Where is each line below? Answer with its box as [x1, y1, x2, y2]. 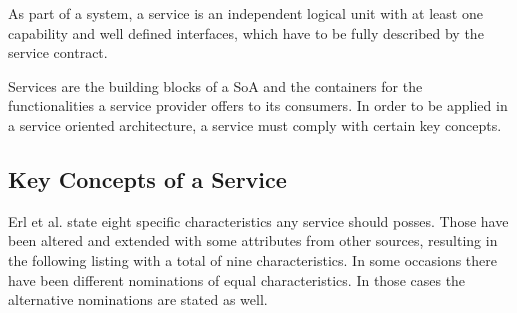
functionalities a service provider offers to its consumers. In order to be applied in [8, 95, 508, 116]
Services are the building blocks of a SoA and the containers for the [8, 75, 423, 96]
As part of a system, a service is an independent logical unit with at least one [8, 3, 483, 23]
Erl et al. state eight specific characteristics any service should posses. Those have [8, 210, 509, 231]
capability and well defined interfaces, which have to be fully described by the [8, 22, 484, 43]
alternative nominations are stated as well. [8, 289, 268, 310]
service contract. [8, 42, 108, 63]
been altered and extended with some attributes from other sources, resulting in [8, 230, 498, 251]
